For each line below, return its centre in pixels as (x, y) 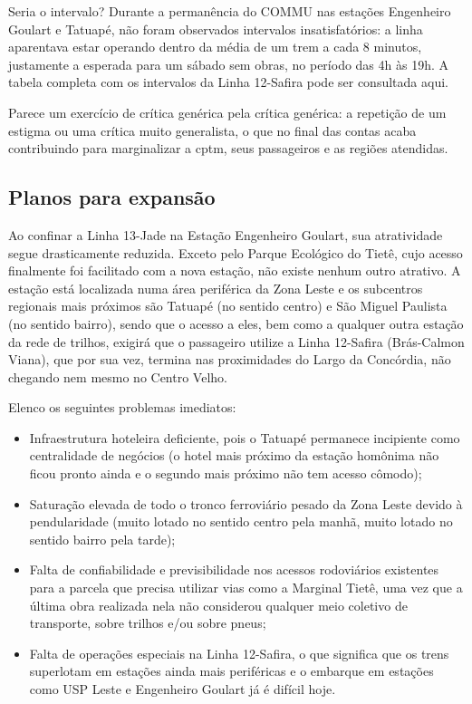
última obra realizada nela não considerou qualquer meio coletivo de (218, 605)
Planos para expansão (112, 197)
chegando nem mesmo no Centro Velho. (118, 376)
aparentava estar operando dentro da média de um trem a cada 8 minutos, (215, 47)
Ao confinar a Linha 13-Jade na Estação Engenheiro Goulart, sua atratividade (226, 234)
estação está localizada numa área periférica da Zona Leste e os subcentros (216, 288)
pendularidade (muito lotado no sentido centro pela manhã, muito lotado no (241, 521)
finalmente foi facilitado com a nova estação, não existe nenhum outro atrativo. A (235, 270)
